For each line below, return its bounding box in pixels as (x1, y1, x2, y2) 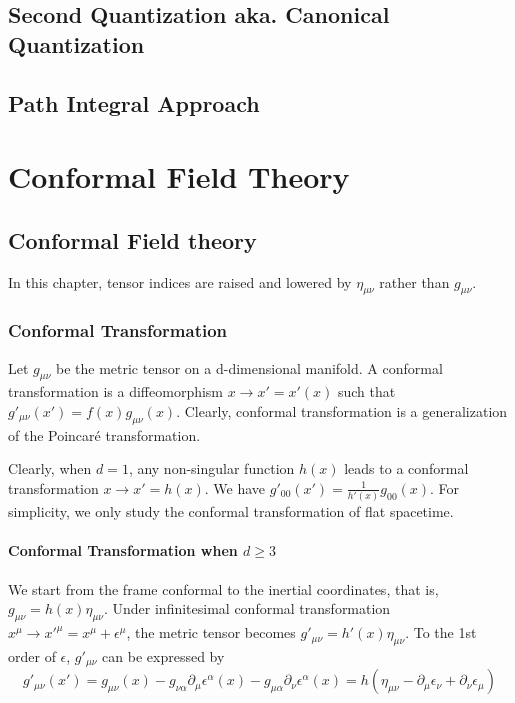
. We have (204, 477, 266, 498)
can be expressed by (102, 645, 225, 666)
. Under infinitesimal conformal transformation (103, 598, 391, 619)
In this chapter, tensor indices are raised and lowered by (8, 271, 352, 292)
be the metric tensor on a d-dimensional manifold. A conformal (55, 357, 443, 378)
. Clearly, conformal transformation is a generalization (176, 400, 508, 421)
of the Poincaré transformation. (8, 424, 201, 445)
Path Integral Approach (8, 87, 260, 118)
